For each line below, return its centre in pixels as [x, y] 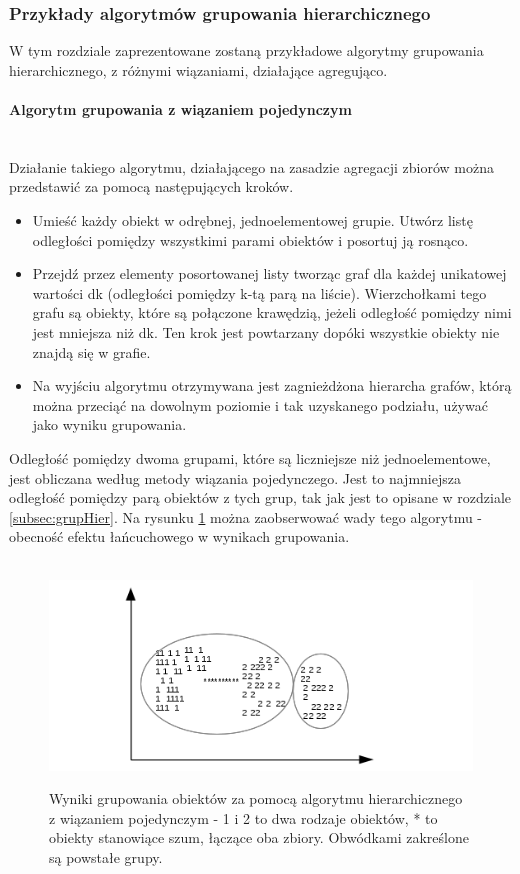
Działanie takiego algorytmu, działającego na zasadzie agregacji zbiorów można [251, 166]
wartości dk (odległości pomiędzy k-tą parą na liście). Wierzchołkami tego [259, 292]
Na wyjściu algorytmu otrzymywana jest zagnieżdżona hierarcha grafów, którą [272, 385]
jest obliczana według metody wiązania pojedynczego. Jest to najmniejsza [235, 477]
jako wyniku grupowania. [109, 424]
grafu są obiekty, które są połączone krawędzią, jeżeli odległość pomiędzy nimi [272, 312]
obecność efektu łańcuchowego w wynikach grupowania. [179, 536]
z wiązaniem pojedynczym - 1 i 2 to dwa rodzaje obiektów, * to [243, 817]
